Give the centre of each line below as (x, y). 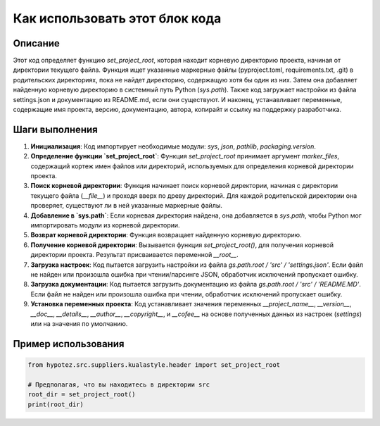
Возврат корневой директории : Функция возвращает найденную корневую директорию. (166, 235)
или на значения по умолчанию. (79, 323)
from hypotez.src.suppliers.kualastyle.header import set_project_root (154, 365)
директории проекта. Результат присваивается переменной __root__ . (134, 255)
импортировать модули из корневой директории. (105, 225)
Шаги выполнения (55, 129)
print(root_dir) (56, 404)
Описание (36, 43)
